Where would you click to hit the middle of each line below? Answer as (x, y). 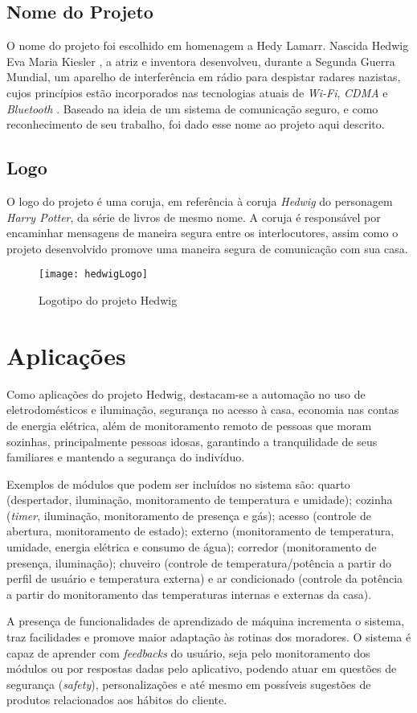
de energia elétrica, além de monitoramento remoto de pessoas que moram (189, 425)
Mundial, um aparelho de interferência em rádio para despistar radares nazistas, (204, 77)
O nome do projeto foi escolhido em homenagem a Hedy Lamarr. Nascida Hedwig (208, 45)
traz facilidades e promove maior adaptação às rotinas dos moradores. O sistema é (209, 637)
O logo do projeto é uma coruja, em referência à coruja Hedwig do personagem (200, 201)
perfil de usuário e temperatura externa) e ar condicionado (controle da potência (205, 578)
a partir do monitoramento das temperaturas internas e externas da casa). (189, 594)
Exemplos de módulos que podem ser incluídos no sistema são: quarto (178, 484)
